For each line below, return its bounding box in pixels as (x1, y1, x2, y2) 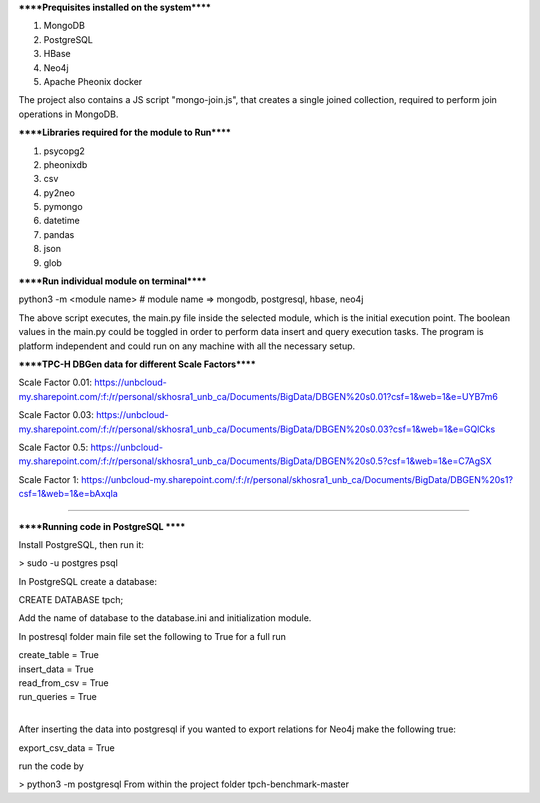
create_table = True (18, 649, 99, 661)
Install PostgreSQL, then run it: (18, 538, 145, 550)
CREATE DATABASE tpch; (18, 594, 124, 606)
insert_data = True (18, 663, 94, 675)
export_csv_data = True (18, 741, 115, 754)
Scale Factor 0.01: (18, 376, 93, 389)
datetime (43, 215, 80, 227)
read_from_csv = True (18, 677, 109, 689)
